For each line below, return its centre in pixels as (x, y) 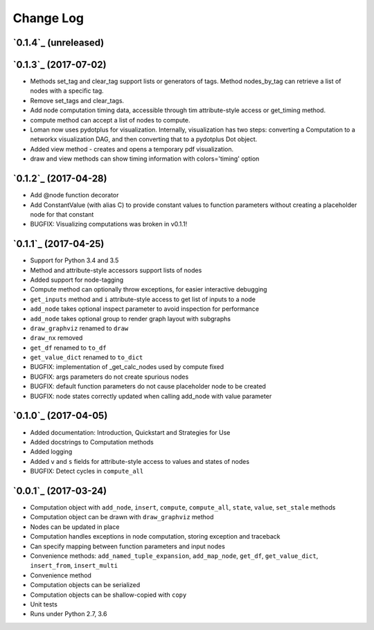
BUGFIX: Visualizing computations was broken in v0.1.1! (109, 224)
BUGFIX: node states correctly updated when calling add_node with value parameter (151, 396)
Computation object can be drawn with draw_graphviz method (122, 517)
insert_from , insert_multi (74, 566)
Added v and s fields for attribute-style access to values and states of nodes (140, 461)
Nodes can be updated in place (75, 527)
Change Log (48, 18)
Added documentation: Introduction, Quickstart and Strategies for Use (130, 432)
